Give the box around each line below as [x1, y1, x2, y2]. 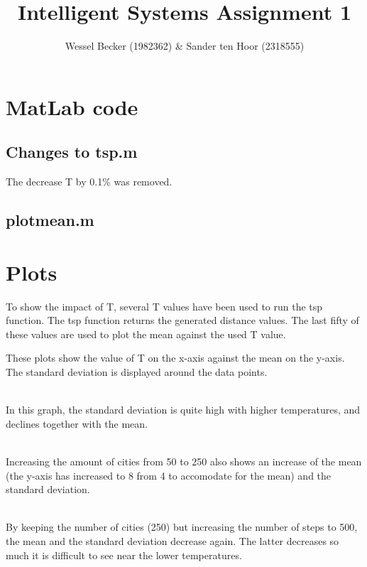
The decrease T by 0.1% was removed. [6, 174, 172, 189]
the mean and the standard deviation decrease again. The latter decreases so [6, 533, 339, 548]
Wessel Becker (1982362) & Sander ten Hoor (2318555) [65, 38, 305, 53]
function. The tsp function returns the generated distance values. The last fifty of [6, 313, 359, 328]
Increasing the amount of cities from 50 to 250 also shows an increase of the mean [6, 453, 362, 468]
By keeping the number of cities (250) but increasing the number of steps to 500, [6, 519, 358, 534]
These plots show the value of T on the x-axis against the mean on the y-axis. [6, 350, 345, 365]
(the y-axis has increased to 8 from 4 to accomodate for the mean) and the [6, 468, 332, 482]
